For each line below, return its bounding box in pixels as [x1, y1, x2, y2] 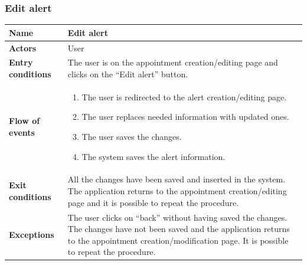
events [9, 126, 35, 139]
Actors [9, 41, 37, 54]
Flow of [9, 114, 40, 127]
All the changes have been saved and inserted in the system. [67, 173, 286, 185]
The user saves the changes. [81, 130, 182, 143]
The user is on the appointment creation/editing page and [67, 56, 278, 68]
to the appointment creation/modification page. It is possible [67, 234, 289, 246]
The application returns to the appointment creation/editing [67, 185, 287, 197]
